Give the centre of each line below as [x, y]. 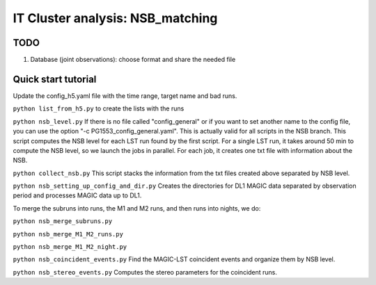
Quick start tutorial [55, 79]
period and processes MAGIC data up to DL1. [77, 195]
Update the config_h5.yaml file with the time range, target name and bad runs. [125, 96]
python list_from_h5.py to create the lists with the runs [99, 108]
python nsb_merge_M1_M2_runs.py [68, 234]
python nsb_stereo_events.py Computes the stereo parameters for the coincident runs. [145, 272]
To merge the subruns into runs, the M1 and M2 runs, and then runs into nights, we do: [137, 208]
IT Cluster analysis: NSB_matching [115, 18]
